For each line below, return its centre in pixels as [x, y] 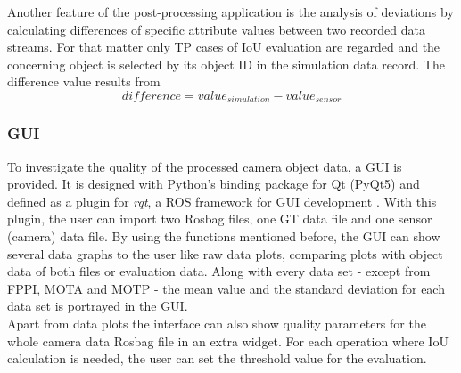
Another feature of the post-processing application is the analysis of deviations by [230, 12]
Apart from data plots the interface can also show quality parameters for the [217, 323]
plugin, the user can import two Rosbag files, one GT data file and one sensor [220, 219]
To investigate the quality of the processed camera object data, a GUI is [205, 166]
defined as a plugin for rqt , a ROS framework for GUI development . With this [222, 201]
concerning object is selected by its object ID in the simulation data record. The [226, 64]
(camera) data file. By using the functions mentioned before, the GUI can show [224, 236]
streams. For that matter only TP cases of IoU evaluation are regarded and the [224, 47]
